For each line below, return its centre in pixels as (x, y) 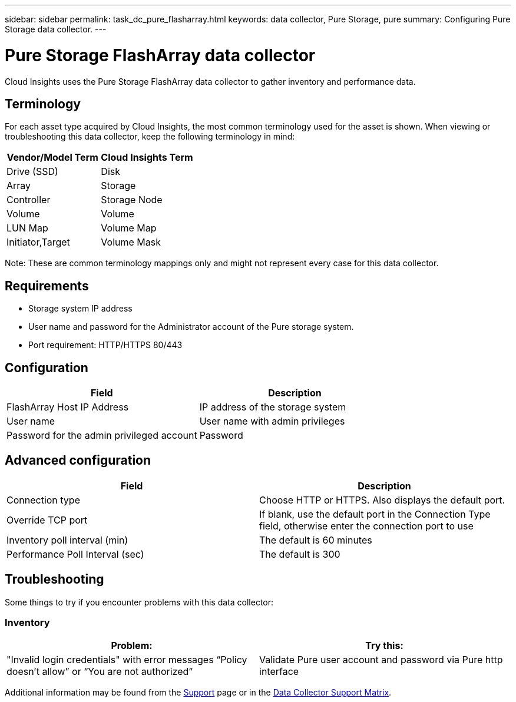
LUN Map (27, 228)
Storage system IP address (80, 309)
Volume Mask (131, 242)
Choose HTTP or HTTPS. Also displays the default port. (382, 500)
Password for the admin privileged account (102, 436)
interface (279, 672)
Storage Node (132, 200)
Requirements (47, 286)
